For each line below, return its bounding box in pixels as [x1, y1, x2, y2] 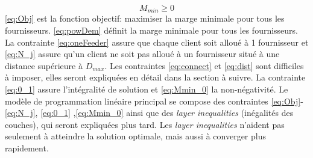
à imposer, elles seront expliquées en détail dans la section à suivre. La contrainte [5, 71, 306, 84]
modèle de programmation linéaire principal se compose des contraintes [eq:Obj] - [5, 94, 303, 107]
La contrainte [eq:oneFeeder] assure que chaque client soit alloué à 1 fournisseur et [5, 35, 309, 48]
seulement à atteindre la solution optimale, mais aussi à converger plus [5, 130, 266, 142]
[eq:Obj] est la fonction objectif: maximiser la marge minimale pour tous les [5, 12, 285, 25]
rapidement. [5, 141, 49, 154]
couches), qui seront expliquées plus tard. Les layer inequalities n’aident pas [5, 118, 285, 130]
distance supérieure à [5, 59, 83, 71]
